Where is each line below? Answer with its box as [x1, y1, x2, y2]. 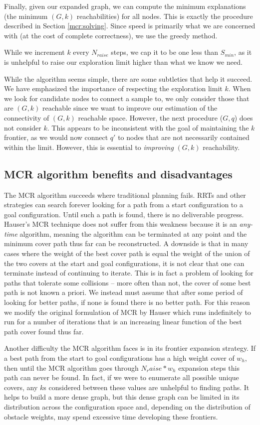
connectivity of [4, 112, 49, 123]
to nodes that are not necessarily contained [118, 132, 250, 142]
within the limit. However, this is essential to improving [4, 142, 174, 152]
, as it [234, 47, 252, 57]
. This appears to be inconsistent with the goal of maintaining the [47, 122, 249, 133]
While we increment [4, 47, 65, 57]
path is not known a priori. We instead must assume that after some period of [4, 287, 243, 297]
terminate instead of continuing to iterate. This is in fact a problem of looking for [4, 268, 254, 278]
